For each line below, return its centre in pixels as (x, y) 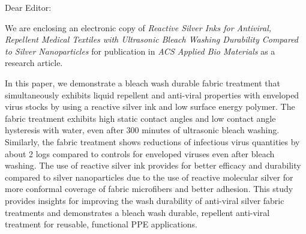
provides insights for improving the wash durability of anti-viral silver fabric (145, 200)
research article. (34, 63)
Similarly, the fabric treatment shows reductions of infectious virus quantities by (152, 141)
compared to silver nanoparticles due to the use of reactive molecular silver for (149, 177)
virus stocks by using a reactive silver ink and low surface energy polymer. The (150, 106)
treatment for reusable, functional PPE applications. (101, 224)
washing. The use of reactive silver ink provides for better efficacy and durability (153, 165)
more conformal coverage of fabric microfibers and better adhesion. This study (149, 189)
